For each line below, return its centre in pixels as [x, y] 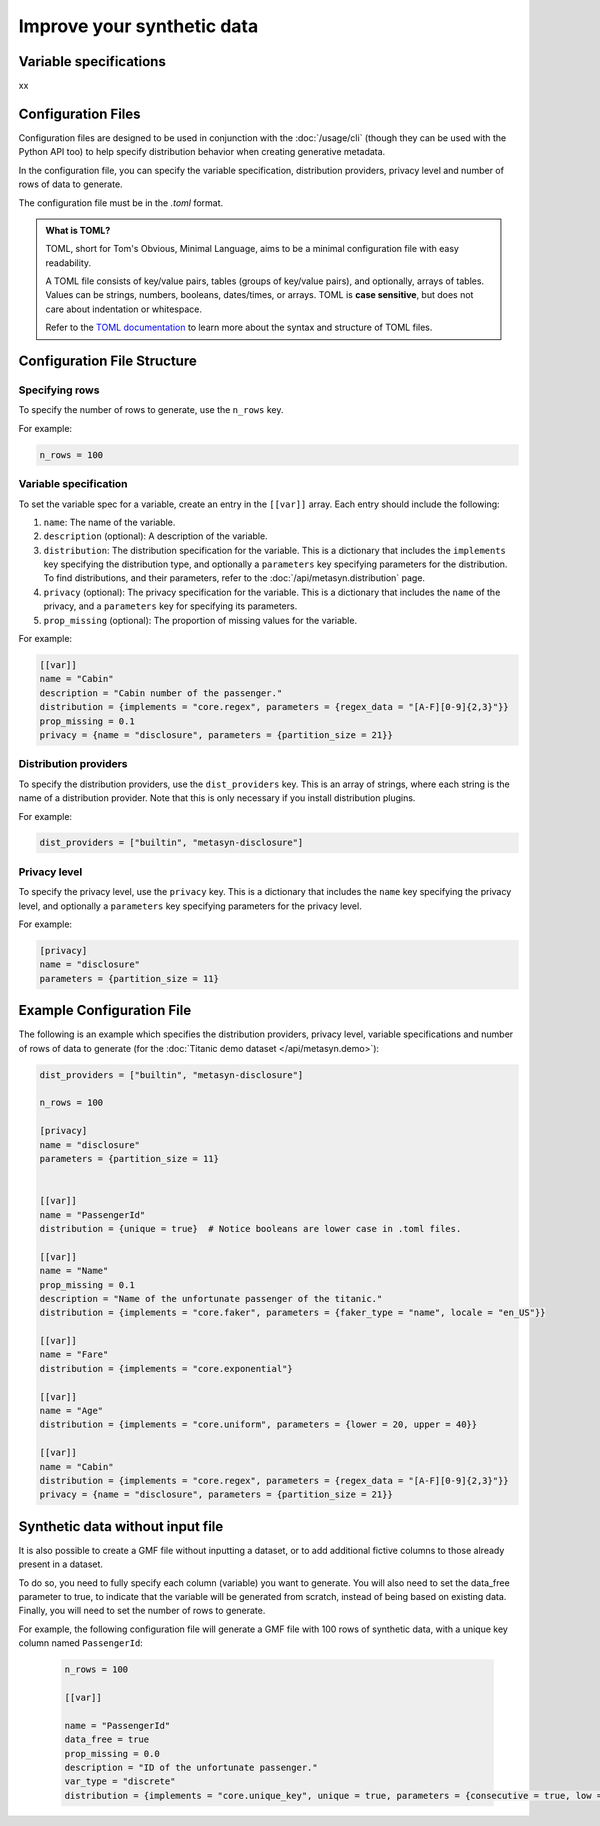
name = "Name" [74, 1271]
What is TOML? [78, 230]
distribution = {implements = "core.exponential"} [166, 1368]
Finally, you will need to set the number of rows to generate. [142, 1611]
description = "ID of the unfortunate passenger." [191, 1767]
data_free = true [107, 1739]
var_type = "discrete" [120, 1781]
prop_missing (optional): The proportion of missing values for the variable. [200, 620]
